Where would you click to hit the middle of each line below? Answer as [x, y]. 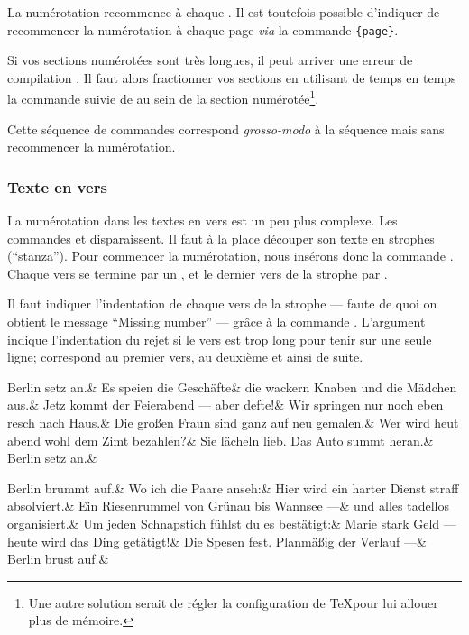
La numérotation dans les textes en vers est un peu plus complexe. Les [202, 221]
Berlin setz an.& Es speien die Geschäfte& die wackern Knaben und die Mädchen [232, 387]
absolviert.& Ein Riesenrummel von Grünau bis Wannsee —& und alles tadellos [228, 506]
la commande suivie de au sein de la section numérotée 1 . [163, 97]
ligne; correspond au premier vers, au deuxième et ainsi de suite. [185, 357]
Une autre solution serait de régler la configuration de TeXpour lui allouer [233, 602]
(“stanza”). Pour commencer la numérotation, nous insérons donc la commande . [230, 256]
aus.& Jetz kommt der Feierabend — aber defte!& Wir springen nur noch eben [225, 405]
